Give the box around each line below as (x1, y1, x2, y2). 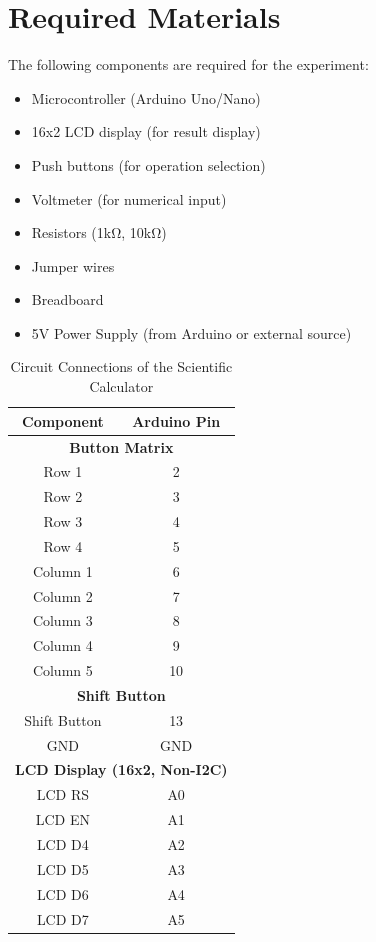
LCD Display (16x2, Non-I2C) (15, 759, 228, 780)
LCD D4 (36, 834, 89, 854)
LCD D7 (36, 908, 89, 929)
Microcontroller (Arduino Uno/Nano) (31, 87, 261, 108)
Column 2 (32, 585, 93, 606)
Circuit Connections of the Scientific (10, 356, 233, 377)
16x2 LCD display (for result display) (31, 121, 261, 142)
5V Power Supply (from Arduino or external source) (31, 322, 352, 343)
